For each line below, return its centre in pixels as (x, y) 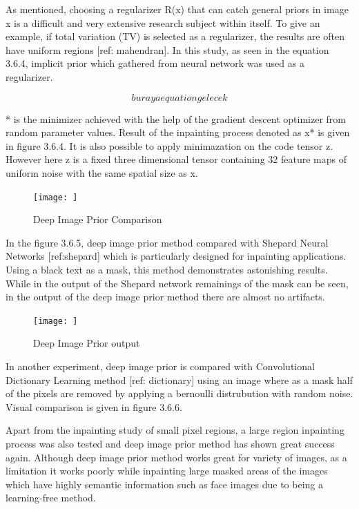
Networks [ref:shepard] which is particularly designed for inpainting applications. (176, 256)
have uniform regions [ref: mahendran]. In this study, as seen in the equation (167, 49)
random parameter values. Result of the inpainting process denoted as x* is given (178, 132)
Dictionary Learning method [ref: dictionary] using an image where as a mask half (179, 380)
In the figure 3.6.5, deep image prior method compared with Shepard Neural (167, 242)
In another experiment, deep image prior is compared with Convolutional (160, 366)
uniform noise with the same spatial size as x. (102, 172)
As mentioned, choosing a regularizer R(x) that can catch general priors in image (177, 9)
